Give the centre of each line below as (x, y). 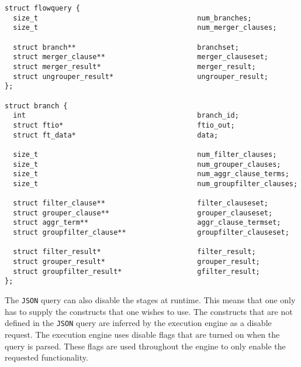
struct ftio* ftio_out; (124, 125)
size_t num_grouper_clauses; (147, 164)
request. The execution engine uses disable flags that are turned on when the (142, 334)
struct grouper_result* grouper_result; (136, 262)
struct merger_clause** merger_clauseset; (141, 57)
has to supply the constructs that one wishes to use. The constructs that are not (149, 311)
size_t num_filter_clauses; (145, 154)
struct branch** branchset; (126, 47)
